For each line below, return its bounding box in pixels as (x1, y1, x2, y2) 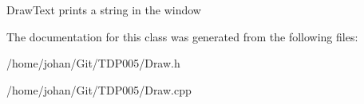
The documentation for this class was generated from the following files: (6, 28, 358, 44)
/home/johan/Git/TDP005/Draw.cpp (6, 81, 192, 98)
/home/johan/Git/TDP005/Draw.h (6, 55, 180, 71)
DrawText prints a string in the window (6, 2, 201, 17)
